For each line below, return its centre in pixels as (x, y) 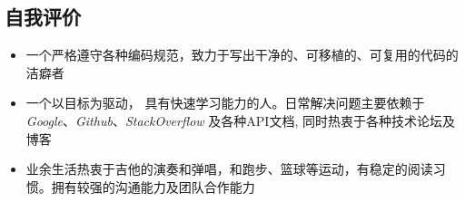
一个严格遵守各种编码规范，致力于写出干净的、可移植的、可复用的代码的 (242, 55)
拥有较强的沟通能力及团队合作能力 (153, 186)
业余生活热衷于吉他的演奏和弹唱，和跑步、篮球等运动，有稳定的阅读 (229, 169)
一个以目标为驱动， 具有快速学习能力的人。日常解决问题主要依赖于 (225, 103)
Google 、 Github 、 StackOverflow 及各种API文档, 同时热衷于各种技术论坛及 (240, 120)
